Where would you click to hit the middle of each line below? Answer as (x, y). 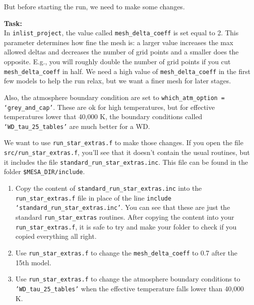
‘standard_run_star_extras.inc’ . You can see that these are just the (123, 207)
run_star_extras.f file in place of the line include (93, 197)
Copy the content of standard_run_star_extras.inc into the (109, 188)
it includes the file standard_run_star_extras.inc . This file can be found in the (126, 162)
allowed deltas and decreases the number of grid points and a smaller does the (121, 52)
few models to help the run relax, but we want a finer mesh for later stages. (117, 81)
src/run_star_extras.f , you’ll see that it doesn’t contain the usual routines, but (127, 152)
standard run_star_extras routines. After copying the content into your (125, 217)
